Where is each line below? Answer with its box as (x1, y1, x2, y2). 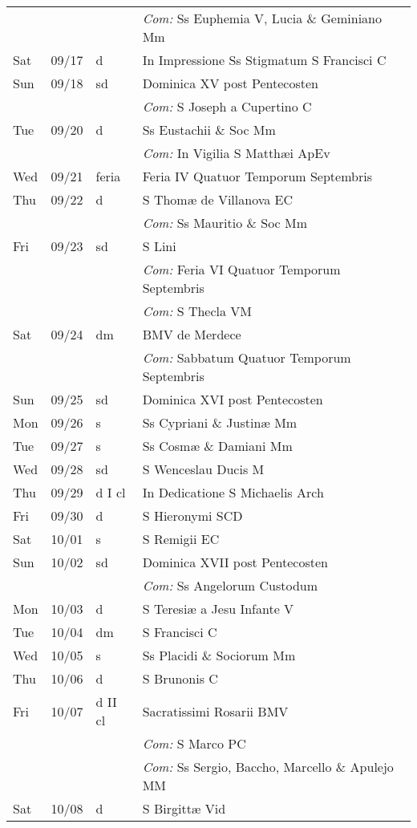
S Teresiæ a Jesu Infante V (142, 599, 294, 618)
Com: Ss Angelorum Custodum (142, 576, 318, 595)
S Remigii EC (142, 530, 220, 548)
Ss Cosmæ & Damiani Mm (142, 436, 293, 455)
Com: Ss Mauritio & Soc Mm (142, 213, 308, 232)
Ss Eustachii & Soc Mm (142, 120, 276, 139)
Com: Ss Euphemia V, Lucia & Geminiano (142, 9, 382, 27)
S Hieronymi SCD (142, 506, 243, 525)
